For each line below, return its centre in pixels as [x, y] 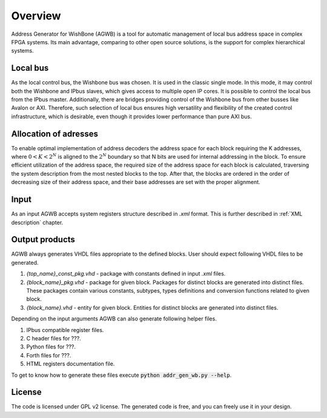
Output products [43, 240]
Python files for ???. [51, 347]
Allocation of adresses [54, 134]
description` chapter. [37, 222]
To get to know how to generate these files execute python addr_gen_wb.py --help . [121, 375]
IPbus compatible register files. [65, 330]
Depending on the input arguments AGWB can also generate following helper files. [114, 319]
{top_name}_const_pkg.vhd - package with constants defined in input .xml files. [126, 274]
